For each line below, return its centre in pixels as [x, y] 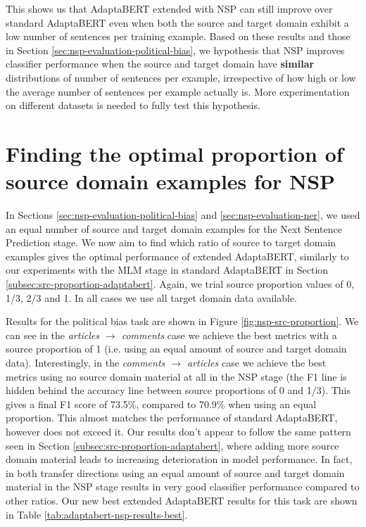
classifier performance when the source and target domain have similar [160, 64]
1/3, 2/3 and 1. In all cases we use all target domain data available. [152, 297]
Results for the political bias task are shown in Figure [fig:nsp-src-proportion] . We [182, 321]
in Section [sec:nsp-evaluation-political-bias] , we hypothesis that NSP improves [175, 50]
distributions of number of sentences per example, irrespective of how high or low [181, 77]
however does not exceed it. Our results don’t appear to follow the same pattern [178, 431]
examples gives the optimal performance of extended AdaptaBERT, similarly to [177, 256]
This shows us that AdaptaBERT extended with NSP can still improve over [169, 8]
